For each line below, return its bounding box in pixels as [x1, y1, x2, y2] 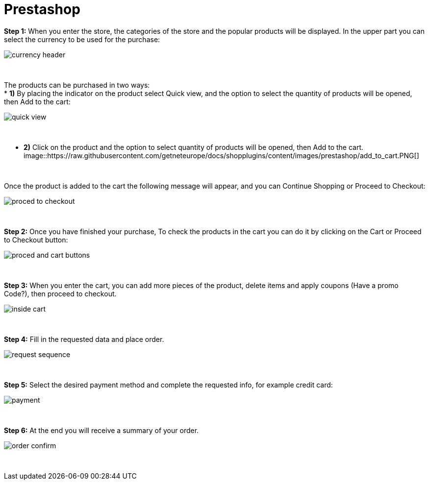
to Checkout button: [4, 235, 68, 244]
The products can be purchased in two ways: [4, 80, 150, 89]
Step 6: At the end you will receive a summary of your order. [4, 426, 199, 435]
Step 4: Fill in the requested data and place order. [4, 335, 164, 343]
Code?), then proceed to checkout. [4, 289, 117, 298]
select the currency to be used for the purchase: [4, 35, 160, 44]
